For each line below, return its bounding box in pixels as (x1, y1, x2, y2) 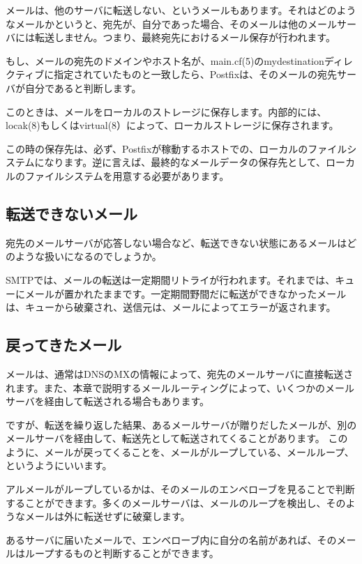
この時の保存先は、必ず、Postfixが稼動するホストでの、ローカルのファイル (6, 141, 347, 155)
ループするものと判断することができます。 (24, 546, 219, 561)
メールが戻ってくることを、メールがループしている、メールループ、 (44, 444, 354, 459)
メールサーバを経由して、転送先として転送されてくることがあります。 (6, 431, 325, 445)
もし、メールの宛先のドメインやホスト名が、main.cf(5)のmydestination (6, 53, 324, 68)
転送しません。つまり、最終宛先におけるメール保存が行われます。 (34, 30, 335, 45)
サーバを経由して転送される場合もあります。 (6, 394, 210, 409)
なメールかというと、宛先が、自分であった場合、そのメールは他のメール (6, 16, 338, 31)
